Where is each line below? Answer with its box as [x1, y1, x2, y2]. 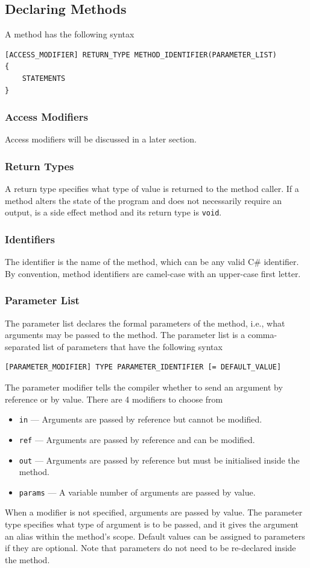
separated [5, 340, 40, 353]
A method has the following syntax [5, 28, 134, 40]
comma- [247, 328, 277, 341]
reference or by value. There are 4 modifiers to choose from [5, 392, 223, 405]
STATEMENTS [22, 74, 66, 83]
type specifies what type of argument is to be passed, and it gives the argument [5, 518, 299, 531]
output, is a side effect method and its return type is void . [5, 206, 222, 219]
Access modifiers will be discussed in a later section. [5, 133, 197, 145]
